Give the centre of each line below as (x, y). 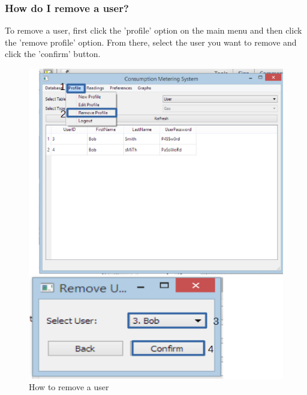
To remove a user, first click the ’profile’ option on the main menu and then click (153, 30)
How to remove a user (69, 387)
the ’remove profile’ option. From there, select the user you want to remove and (151, 42)
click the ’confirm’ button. (53, 54)
